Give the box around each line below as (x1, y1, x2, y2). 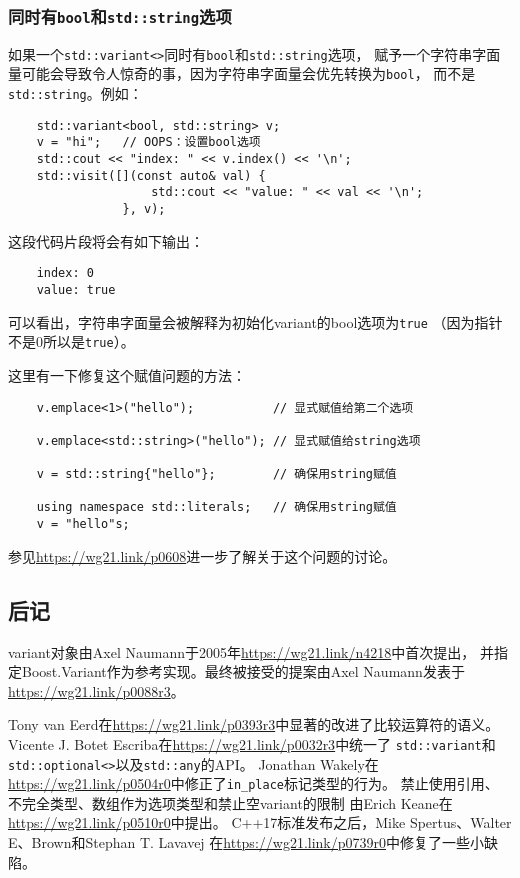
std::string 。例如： (8, 83, 143, 104)
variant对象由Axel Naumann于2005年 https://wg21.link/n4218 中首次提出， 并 (8, 641, 494, 662)
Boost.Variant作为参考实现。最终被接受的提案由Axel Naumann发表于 (21, 661, 465, 682)
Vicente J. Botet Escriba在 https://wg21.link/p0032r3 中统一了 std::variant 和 (8, 733, 496, 754)
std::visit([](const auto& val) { (36, 168, 266, 183)
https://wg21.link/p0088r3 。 (8, 680, 185, 701)
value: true (36, 282, 116, 297)
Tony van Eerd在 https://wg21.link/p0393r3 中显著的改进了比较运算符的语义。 (8, 714, 500, 735)
